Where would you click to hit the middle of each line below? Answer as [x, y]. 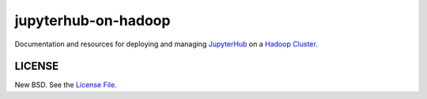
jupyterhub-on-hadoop [93, 20]
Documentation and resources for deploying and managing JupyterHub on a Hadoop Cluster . [166, 44]
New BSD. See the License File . [66, 85]
